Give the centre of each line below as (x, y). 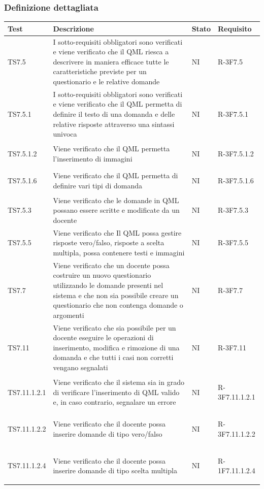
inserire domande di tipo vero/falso (108, 433)
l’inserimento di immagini (93, 158)
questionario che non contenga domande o (118, 305)
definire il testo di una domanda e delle (114, 113)
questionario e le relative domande (106, 81)
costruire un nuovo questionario (102, 275)
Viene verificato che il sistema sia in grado (119, 382)
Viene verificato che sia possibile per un (114, 327)
